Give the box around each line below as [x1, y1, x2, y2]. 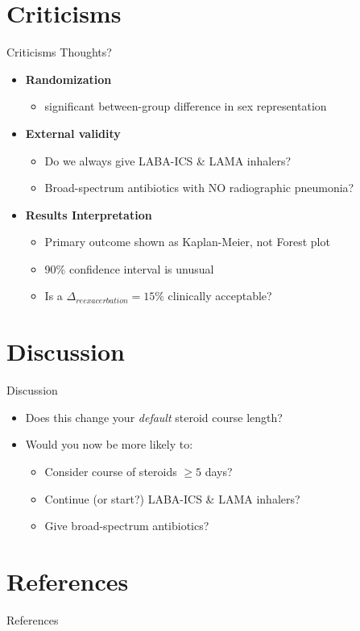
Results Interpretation [25, 206, 152, 223]
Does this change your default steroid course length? [25, 408, 283, 425]
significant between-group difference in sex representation [44, 98, 327, 115]
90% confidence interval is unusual [44, 260, 214, 277]
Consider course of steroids [44, 462, 177, 479]
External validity [25, 124, 121, 141]
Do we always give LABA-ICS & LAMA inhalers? [44, 152, 292, 169]
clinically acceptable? [168, 287, 272, 304]
